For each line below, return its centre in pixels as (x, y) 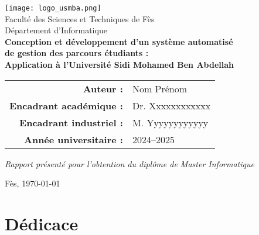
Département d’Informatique (56, 30)
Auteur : (103, 88)
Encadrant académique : (66, 105)
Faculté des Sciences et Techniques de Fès (80, 18)
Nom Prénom (160, 88)
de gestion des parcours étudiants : (77, 53)
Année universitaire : (74, 139)
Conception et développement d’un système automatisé (119, 41)
